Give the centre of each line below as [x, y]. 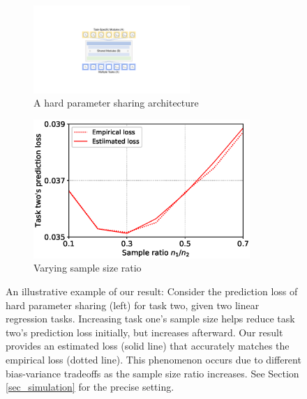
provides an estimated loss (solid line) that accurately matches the [148, 346]
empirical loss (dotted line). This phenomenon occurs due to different [153, 360]
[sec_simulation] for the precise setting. [90, 387]
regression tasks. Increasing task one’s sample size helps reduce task [150, 319]
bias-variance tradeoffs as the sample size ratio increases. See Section [152, 373]
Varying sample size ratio [88, 268]
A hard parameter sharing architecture [116, 103]
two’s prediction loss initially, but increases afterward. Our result [144, 332]
